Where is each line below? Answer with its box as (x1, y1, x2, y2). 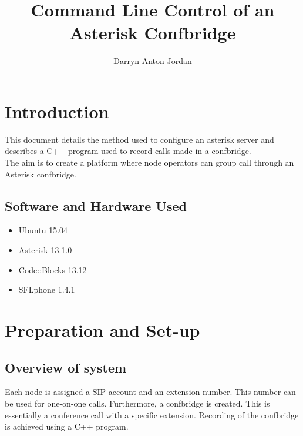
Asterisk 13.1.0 (18, 244, 72, 256)
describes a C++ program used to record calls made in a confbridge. (5, 145, 251, 157)
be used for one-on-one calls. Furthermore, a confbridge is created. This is (5, 397, 270, 409)
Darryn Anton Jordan (113, 55, 192, 67)
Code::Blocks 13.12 (18, 263, 87, 276)
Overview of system (5, 358, 127, 376)
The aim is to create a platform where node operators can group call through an (5, 156, 294, 169)
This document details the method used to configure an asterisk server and (5, 133, 274, 145)
